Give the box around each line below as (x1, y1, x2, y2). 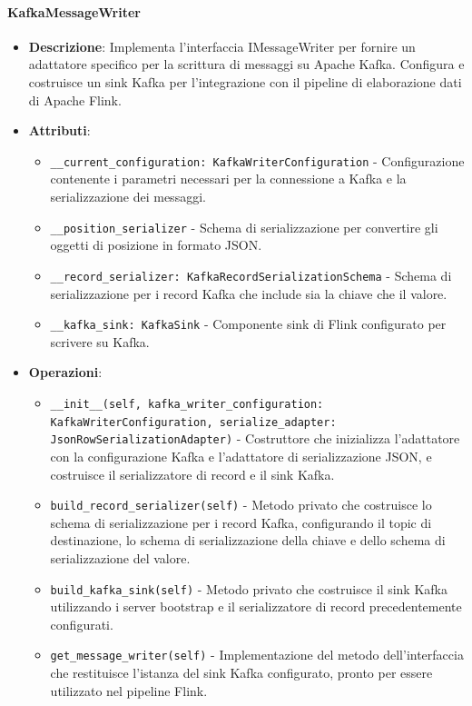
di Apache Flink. (28, 90, 122, 109)
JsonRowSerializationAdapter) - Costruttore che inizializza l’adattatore (50, 429, 460, 448)
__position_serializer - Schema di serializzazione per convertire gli (50, 217, 438, 236)
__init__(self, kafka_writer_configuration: (50, 397, 324, 411)
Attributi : (28, 121, 91, 140)
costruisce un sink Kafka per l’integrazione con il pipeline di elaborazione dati (28, 72, 462, 91)
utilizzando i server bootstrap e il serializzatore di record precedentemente (50, 597, 462, 616)
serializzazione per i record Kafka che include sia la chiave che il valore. (50, 283, 447, 303)
